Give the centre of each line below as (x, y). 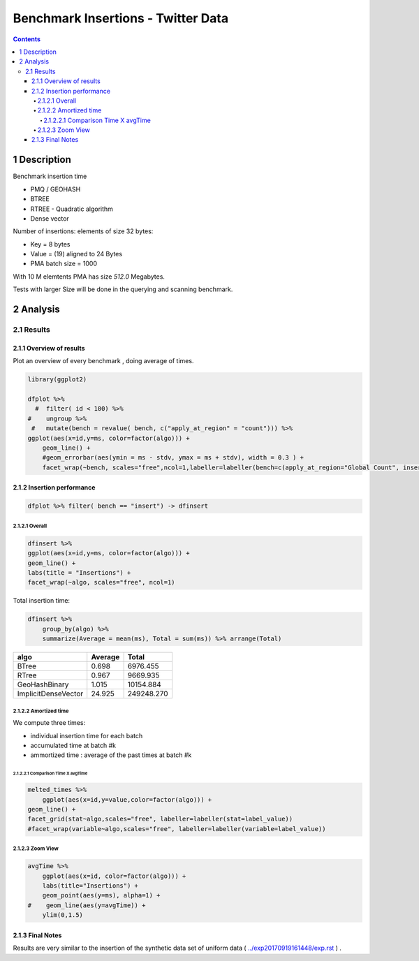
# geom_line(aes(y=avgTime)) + (87, 905)
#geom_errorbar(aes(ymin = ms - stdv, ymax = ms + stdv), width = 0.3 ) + (173, 458)
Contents (27, 39)
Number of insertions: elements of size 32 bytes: (83, 231)
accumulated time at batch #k (73, 745)
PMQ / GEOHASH (56, 189)
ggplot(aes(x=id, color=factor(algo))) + (114, 876)
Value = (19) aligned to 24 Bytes (76, 254)
